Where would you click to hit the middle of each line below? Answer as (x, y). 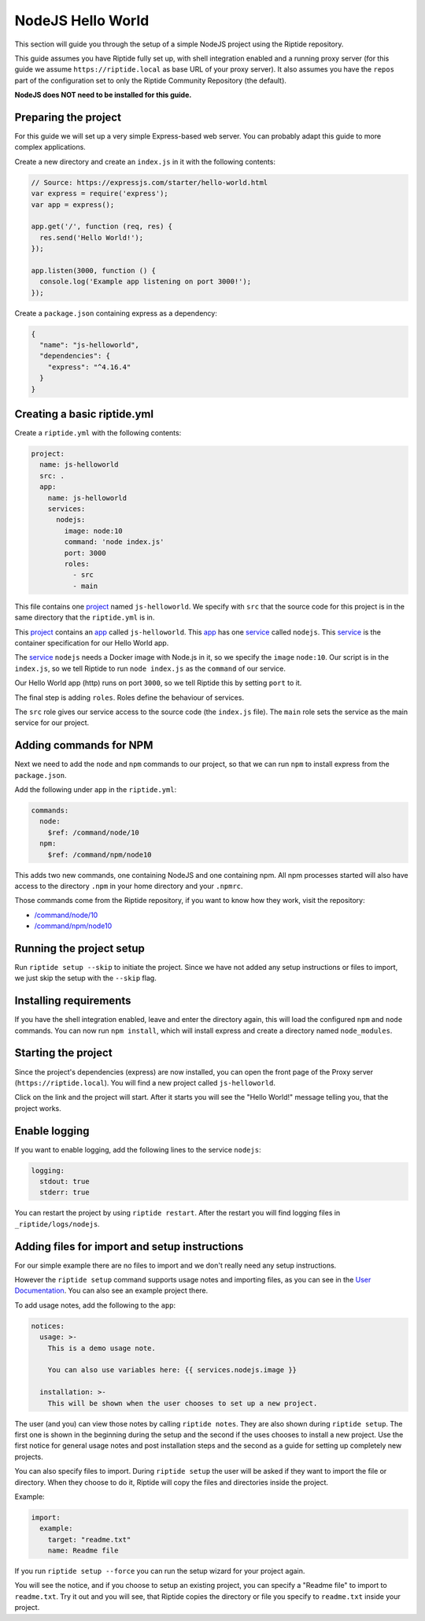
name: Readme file (83, 1551)
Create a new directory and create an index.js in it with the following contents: (145, 161)
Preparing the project (68, 117)
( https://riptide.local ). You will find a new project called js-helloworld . (145, 1083)
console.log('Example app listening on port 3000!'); (146, 282)
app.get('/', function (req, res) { (102, 227)
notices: (48, 1326)
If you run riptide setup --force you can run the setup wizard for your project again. (160, 1571)
